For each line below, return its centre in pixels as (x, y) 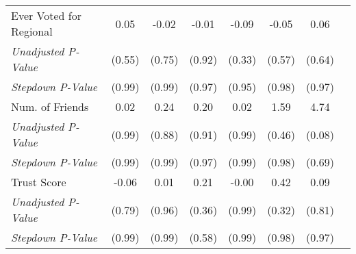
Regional (32, 31)
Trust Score (39, 182)
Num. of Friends (50, 106)
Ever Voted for (46, 15)
